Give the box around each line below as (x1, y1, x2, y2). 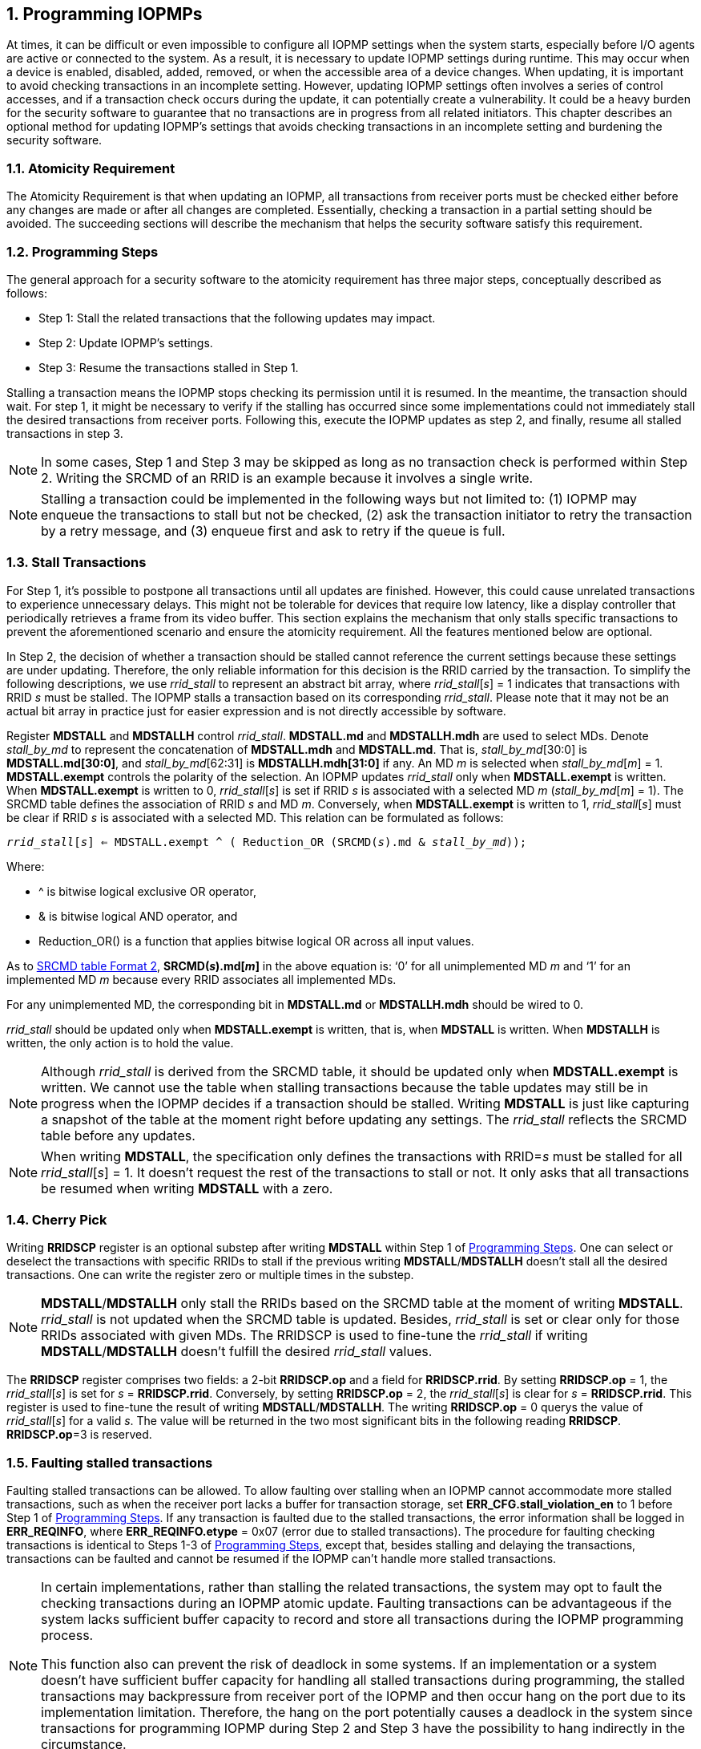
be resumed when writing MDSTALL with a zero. (41, 1180, 333, 1196)
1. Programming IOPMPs (6, 4, 203, 24)
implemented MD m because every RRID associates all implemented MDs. (6, 972, 397, 986)
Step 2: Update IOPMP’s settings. (38, 335, 213, 350)
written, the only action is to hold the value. (6, 1035, 234, 1050)
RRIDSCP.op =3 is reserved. (6, 1427, 152, 1442)
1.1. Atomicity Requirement (6, 160, 175, 176)
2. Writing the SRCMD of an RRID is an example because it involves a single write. (41, 469, 534, 486)
